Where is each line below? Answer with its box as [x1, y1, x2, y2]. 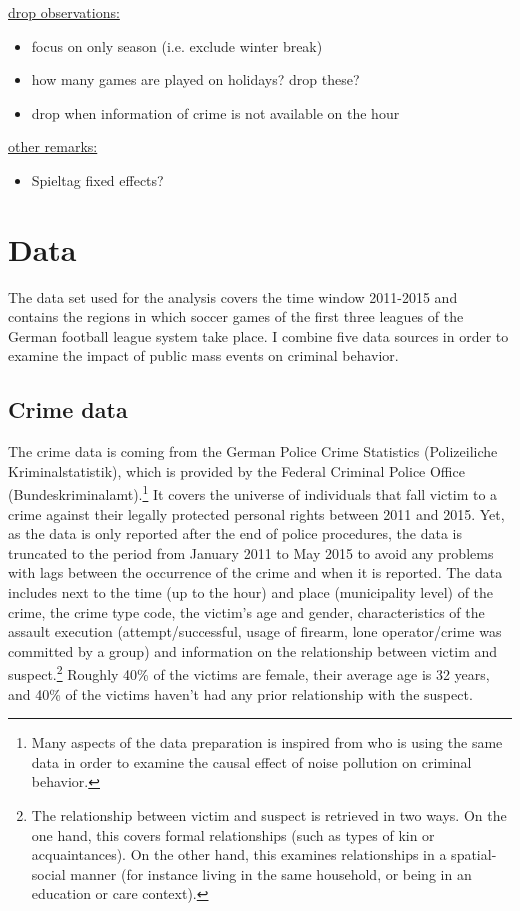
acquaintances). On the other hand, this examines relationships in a [31, 844, 447, 865]
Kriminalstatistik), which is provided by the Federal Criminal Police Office [8, 460, 465, 481]
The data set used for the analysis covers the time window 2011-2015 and [8, 286, 458, 307]
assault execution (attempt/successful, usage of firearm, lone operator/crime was [8, 621, 502, 642]
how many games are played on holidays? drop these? [31, 69, 360, 90]
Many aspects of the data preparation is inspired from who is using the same [31, 732, 503, 753]
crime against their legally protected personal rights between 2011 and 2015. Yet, [8, 503, 505, 524]
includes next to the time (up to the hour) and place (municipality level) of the [8, 582, 494, 603]
